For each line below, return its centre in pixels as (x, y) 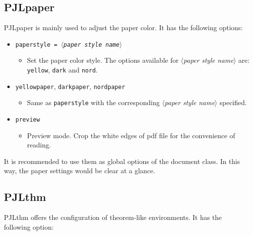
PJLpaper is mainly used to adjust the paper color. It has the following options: (123, 27)
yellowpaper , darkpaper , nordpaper (70, 86)
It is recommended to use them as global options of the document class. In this (122, 161)
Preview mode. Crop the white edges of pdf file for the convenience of (131, 135)
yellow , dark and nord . (62, 70)
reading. (39, 145)
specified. (233, 102)
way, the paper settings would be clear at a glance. (80, 171)
